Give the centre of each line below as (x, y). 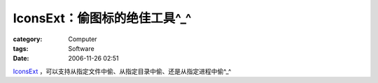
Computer (83, 39)
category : (28, 39)
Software (81, 48)
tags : (21, 48)
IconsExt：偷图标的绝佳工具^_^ (102, 18)
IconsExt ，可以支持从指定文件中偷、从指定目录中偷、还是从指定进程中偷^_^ (122, 71)
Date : (21, 59)
